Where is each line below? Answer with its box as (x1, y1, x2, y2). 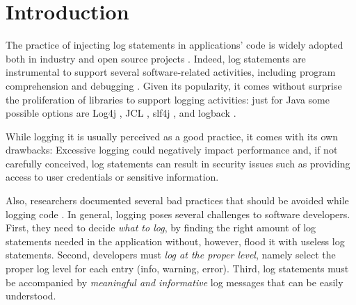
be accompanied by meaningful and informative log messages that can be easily (6, 274, 343, 289)
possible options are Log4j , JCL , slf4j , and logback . (6, 106, 236, 120)
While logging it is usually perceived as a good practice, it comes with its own (6, 129, 338, 143)
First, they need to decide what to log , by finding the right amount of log (6, 220, 316, 235)
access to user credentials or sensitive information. (6, 170, 219, 184)
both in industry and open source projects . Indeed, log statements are (6, 51, 306, 65)
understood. (6, 288, 56, 303)
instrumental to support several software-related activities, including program (6, 65, 336, 79)
